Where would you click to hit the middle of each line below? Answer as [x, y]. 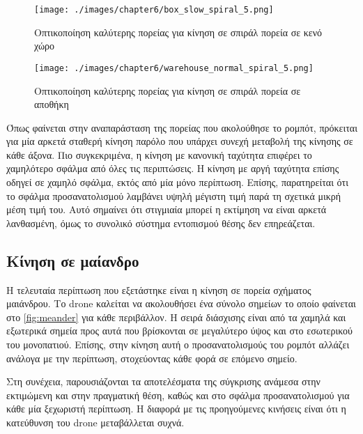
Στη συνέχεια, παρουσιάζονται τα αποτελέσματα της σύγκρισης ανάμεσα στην [163, 381]
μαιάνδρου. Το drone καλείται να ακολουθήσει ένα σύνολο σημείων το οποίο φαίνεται [181, 303]
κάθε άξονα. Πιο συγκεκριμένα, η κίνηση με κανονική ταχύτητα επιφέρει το [159, 154]
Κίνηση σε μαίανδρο [73, 260]
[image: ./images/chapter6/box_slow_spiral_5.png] [154, 10]
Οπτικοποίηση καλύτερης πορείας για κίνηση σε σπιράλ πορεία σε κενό [178, 32]
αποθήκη [52, 104]
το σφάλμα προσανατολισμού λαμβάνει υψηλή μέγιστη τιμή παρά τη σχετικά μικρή [174, 195]
